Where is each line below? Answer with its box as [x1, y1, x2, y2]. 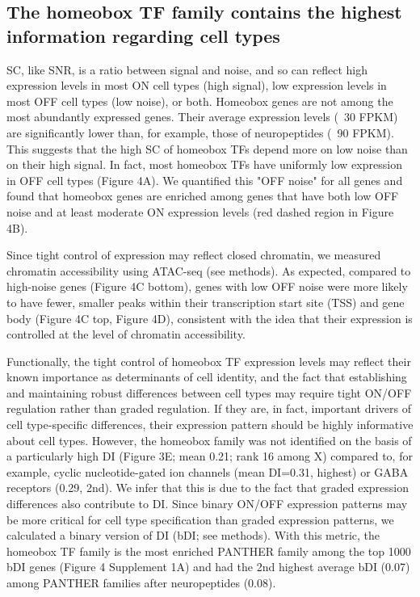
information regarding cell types [6, 23, 280, 48]
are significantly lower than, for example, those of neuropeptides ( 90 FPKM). [6, 124, 394, 141]
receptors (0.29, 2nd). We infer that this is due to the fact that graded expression [6, 479, 409, 496]
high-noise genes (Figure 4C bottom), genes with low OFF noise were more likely [6, 278, 408, 295]
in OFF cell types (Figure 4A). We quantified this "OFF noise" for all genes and [6, 171, 403, 188]
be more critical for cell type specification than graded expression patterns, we [6, 511, 394, 528]
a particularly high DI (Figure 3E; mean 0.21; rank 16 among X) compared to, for [6, 448, 413, 465]
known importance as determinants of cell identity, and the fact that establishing [6, 368, 407, 385]
